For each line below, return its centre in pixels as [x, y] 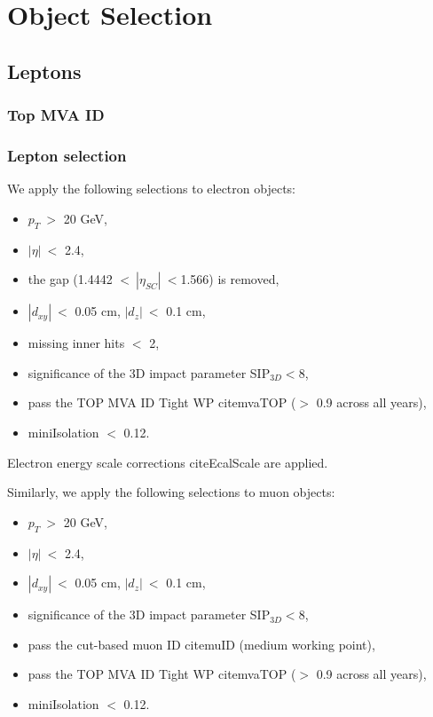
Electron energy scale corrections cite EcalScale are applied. [168, 462]
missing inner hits [76, 343]
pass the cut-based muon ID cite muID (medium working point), [201, 644]
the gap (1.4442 [70, 279]
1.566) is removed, [230, 279]
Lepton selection [67, 155]
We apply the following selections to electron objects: [151, 189]
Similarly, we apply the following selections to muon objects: [171, 492]
